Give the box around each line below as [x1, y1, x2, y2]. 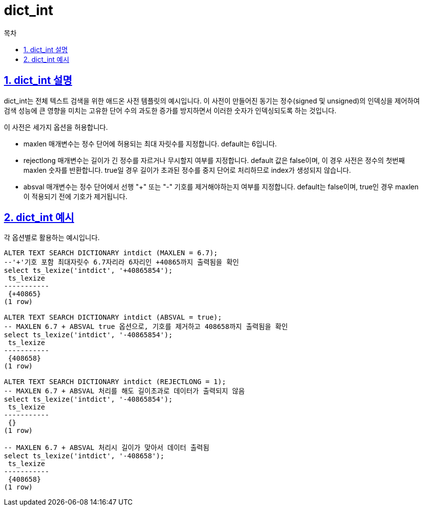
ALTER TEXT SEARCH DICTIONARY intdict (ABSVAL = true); [4, 313, 222, 322]
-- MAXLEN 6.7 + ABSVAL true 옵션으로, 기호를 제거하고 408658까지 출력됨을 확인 [4, 323, 288, 331]
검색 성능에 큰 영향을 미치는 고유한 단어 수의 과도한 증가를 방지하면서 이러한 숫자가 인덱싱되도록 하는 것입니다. [4, 106, 337, 115]
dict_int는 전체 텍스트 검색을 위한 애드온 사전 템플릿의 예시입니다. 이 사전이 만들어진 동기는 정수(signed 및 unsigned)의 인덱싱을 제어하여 [4, 96, 420, 105]
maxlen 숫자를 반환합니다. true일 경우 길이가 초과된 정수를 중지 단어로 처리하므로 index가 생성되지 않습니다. [23, 165, 351, 174]
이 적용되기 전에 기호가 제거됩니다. [23, 192, 127, 201]
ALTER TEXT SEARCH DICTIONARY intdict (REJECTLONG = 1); [4, 378, 226, 386]
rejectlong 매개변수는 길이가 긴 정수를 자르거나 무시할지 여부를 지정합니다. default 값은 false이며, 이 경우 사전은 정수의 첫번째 [23, 156, 405, 164]
